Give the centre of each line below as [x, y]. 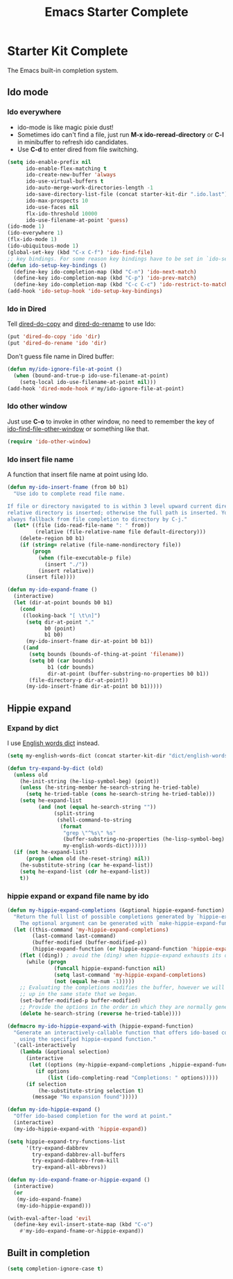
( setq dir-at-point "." [60, 622]
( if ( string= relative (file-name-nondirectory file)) [101, 545]
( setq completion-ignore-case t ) [55, 1269]
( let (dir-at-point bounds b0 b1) [63, 603]
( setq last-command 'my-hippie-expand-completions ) [130, 975]
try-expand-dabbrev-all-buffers [79, 1154]
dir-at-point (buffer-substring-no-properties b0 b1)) [128, 674]
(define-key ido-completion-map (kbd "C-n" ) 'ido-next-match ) [105, 271]
